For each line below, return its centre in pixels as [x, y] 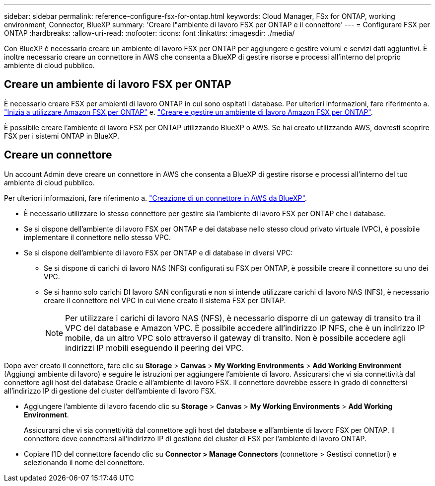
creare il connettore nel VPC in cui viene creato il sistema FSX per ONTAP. [165, 300]
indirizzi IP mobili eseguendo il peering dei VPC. [155, 348]
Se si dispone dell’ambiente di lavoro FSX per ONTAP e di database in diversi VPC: [158, 252]
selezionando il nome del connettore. [84, 462]
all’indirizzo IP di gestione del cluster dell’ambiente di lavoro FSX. [110, 391]
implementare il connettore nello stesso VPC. [98, 237]
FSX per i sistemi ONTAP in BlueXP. [62, 136]
